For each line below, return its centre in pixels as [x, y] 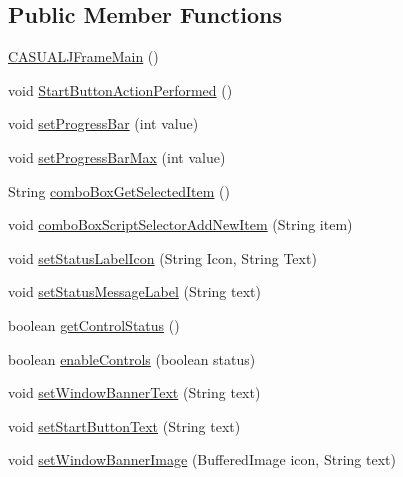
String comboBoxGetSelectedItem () [119, 190]
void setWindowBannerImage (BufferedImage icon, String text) [202, 459]
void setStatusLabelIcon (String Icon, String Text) [162, 257]
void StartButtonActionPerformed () [120, 89]
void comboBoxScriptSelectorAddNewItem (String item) [180, 224]
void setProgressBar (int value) [103, 123]
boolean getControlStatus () [94, 324]
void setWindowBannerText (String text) [134, 392]
